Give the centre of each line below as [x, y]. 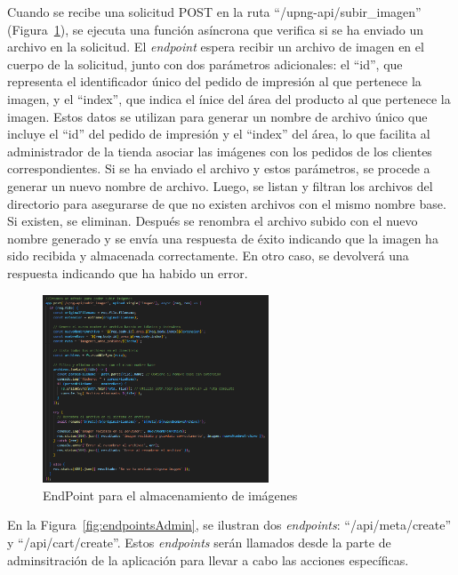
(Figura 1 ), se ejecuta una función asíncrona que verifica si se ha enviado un [216, 29]
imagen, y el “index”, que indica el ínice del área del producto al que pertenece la [229, 98]
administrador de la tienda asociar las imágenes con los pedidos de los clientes [220, 151]
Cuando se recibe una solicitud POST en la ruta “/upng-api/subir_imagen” [214, 12]
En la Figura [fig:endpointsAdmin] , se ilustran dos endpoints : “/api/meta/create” [229, 525]
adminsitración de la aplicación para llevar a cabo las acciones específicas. [208, 559]
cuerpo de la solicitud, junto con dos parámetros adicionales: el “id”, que [205, 64]
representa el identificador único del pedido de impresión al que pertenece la [214, 81]
